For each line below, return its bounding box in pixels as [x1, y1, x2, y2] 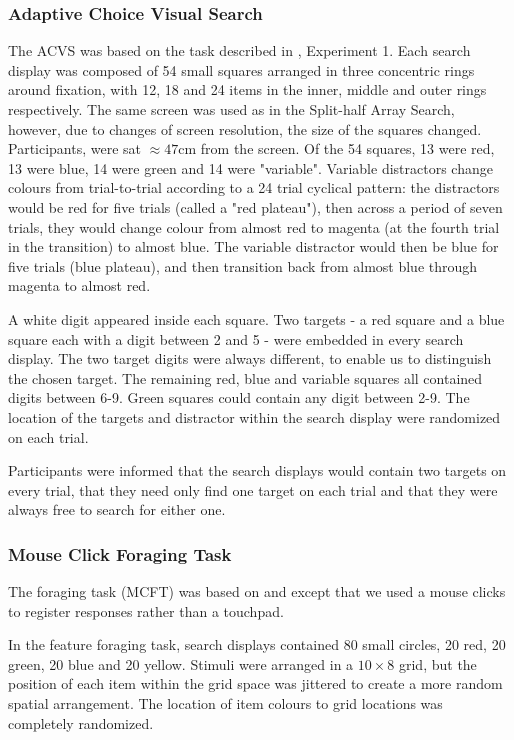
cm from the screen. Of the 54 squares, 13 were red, [178, 138, 495, 159]
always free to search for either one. [8, 499, 226, 520]
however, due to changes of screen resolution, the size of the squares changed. [8, 118, 482, 139]
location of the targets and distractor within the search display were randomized [8, 406, 501, 427]
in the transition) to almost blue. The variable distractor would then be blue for [8, 236, 499, 257]
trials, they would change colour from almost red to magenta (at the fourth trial [8, 216, 500, 237]
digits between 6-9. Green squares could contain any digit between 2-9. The [8, 387, 470, 408]
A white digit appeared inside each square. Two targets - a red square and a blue [8, 308, 505, 329]
